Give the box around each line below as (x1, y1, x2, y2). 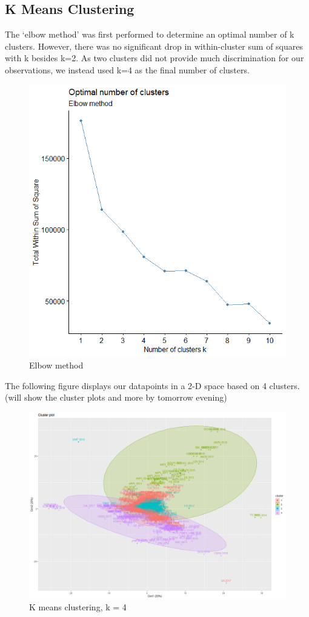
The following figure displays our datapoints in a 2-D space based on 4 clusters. (5, 379, 300, 392)
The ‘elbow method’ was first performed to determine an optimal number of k (5, 28, 294, 41)
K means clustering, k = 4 (29, 601, 127, 613)
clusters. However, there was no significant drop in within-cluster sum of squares (5, 39, 303, 52)
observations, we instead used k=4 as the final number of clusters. (5, 63, 250, 76)
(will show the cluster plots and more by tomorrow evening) (5, 391, 227, 404)
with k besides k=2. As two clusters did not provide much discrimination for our (5, 52, 304, 64)
